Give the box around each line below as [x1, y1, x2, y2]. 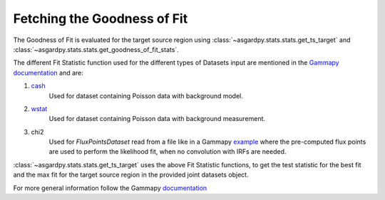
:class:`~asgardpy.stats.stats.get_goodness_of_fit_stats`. [13, 45, 180, 53]
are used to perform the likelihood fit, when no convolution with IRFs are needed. [48, 147, 287, 156]
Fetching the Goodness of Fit [13, 11, 188, 26]
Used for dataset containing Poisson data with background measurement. [48, 115, 266, 123]
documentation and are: [13, 68, 83, 77]
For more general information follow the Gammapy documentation [13, 184, 207, 192]
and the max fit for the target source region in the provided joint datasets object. [13, 171, 249, 179]
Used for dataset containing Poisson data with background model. [48, 91, 244, 100]
